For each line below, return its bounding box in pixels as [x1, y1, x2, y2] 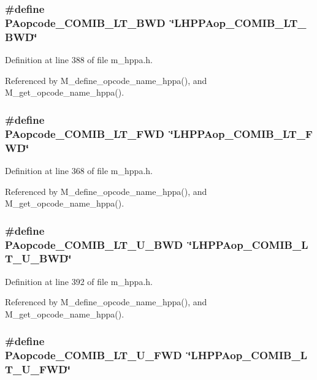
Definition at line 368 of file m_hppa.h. [5, 164, 153, 177]
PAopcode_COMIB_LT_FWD [5, 126, 165, 141]
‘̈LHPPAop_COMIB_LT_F [170, 126, 313, 141]
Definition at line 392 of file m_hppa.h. [5, 275, 153, 287]
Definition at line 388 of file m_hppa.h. [5, 53, 153, 66]
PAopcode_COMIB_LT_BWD [5, 15, 166, 30]
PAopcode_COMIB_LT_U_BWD [5, 237, 183, 252]
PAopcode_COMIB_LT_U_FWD [5, 348, 182, 363]
